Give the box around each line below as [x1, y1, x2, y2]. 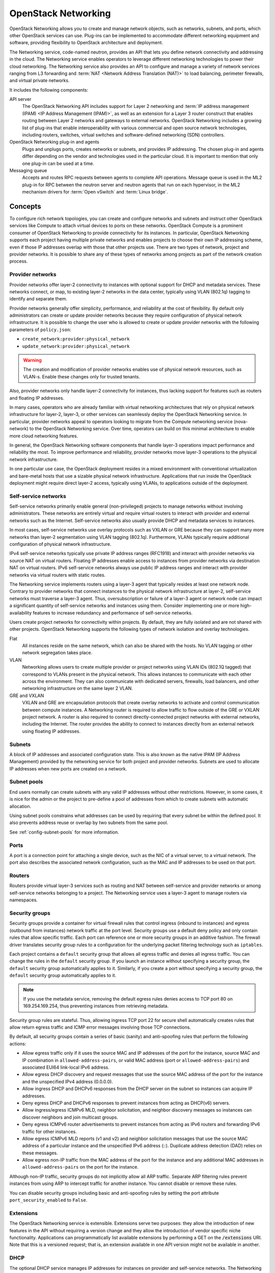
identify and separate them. [9, 296, 68, 302]
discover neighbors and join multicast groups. [22, 1114, 119, 1120]
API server [9, 96, 32, 102]
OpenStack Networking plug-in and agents [9, 139, 99, 145]
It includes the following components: [9, 87, 89, 93]
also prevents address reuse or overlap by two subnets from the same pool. [9, 820, 168, 826]
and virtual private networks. [9, 77, 70, 84]
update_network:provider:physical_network [22, 343, 130, 349]
